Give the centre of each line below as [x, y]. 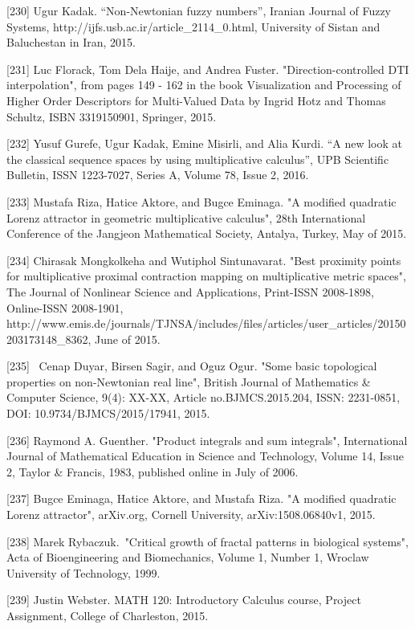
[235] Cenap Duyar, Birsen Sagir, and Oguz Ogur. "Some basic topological [192, 366]
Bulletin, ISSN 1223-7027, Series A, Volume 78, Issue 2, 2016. [158, 175]
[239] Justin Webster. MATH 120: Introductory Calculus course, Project [184, 600]
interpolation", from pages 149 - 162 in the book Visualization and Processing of [204, 85]
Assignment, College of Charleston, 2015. [108, 615]
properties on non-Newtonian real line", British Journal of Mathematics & [189, 381]
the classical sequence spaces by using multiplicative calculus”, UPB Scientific [198, 159]
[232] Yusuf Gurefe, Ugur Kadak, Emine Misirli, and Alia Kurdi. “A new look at [205, 143]
